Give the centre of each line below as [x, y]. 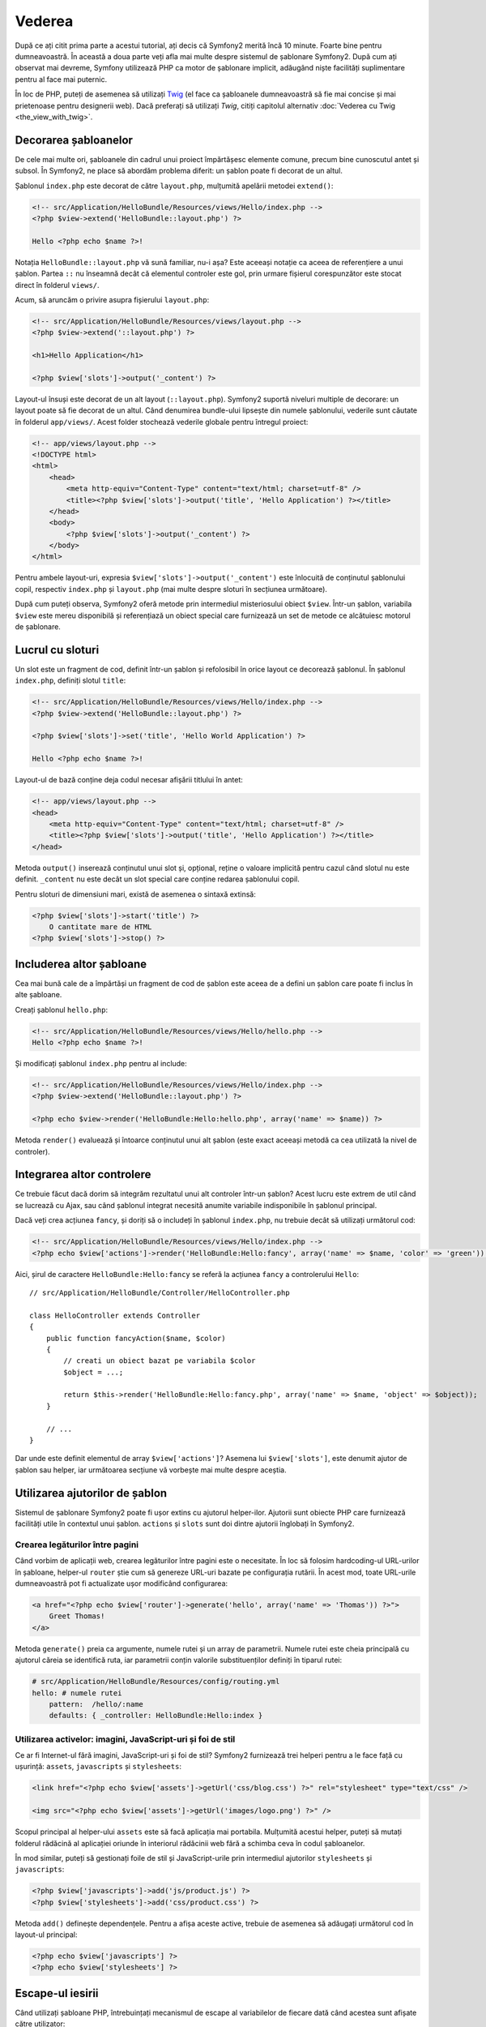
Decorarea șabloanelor [74, 140]
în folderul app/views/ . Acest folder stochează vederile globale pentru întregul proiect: [162, 422]
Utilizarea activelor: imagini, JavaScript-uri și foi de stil [125, 1739]
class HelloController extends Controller [115, 1315]
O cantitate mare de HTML [100, 927]
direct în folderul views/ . [58, 285]
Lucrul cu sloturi [57, 650]
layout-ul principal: [46, 1935]
